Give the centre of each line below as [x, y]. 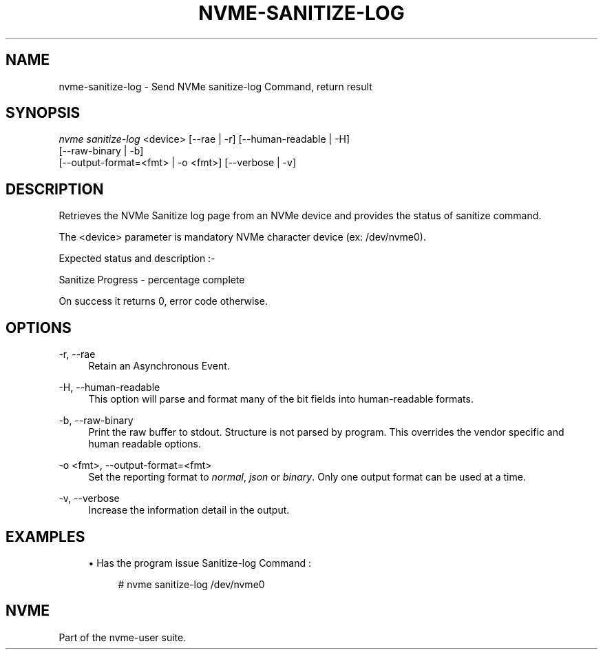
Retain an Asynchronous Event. [159, 366]
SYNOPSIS [43, 113]
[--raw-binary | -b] [101, 151]
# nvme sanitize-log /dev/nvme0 [191, 584]
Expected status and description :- [137, 259]
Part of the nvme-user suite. [123, 637]
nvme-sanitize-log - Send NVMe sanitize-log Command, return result [215, 86]
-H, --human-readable [109, 387]
